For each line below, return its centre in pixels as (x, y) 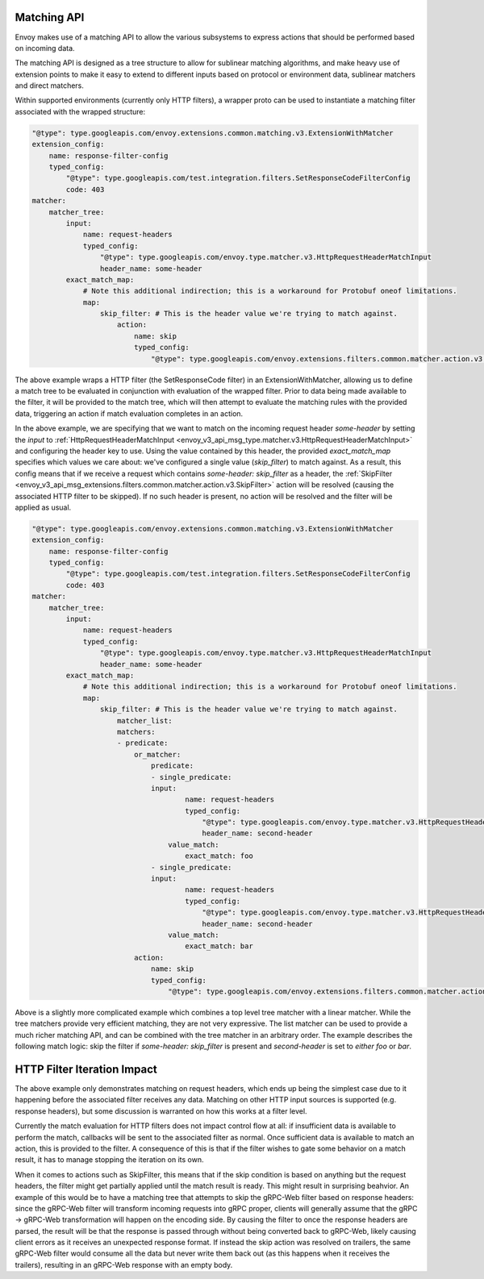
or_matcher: (157, 754)
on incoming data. (45, 48)
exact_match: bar (219, 946)
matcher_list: (145, 721)
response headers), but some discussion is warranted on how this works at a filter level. (161, 1111)
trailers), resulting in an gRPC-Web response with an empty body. (124, 1264)
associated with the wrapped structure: (80, 111)
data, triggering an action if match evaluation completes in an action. (129, 413)
